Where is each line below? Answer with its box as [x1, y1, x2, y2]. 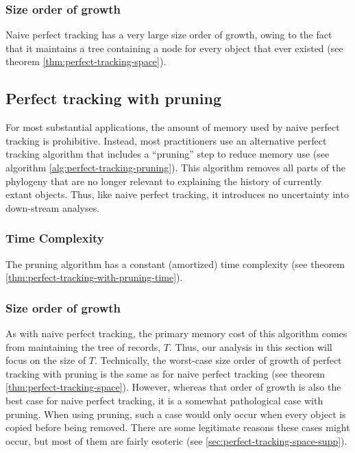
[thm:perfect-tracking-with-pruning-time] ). [5, 270, 183, 284]
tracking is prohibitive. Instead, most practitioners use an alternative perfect [5, 133, 327, 147]
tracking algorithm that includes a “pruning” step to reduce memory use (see [5, 147, 330, 161]
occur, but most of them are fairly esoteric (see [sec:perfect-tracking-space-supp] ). [5, 433, 347, 448]
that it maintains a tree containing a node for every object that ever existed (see [5, 40, 343, 55]
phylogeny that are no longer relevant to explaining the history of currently [5, 173, 322, 188]
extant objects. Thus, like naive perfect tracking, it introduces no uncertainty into [5, 187, 349, 201]
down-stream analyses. [5, 200, 100, 215]
